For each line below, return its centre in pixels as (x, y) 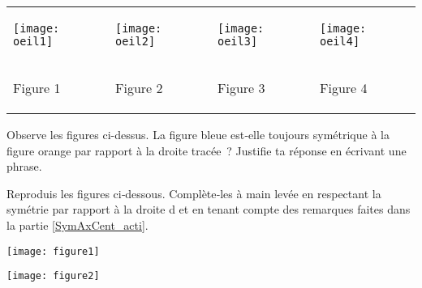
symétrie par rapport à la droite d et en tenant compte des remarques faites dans (209, 209)
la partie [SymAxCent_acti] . (78, 224)
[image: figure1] (53, 251)
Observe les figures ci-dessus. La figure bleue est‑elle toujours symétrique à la (198, 134)
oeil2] (136, 41)
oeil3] (238, 41)
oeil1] (33, 41)
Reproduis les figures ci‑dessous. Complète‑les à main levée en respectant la (194, 193)
